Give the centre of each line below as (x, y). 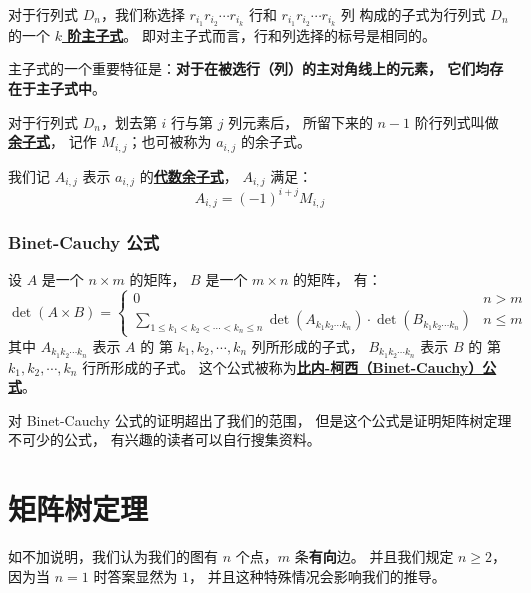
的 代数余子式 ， (188, 175)
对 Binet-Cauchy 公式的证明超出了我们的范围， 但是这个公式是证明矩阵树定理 (260, 419)
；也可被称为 (169, 141)
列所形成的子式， (307, 345)
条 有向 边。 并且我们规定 (374, 556)
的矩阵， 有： (337, 279)
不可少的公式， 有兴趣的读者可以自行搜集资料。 (164, 439)
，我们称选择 (142, 14)
